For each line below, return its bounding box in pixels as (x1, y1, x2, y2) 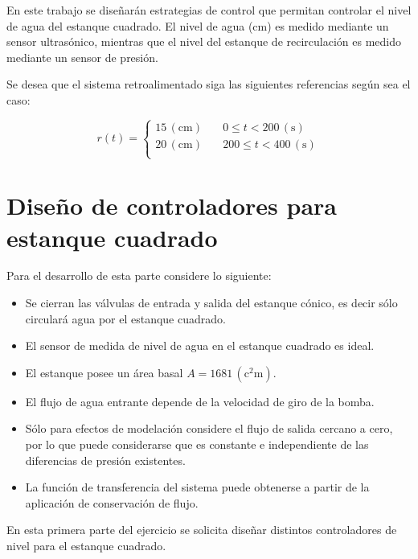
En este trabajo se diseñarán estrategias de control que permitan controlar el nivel (6, 2, 412, 18)
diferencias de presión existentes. (25, 451, 186, 468)
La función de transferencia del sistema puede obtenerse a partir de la (25, 479, 370, 495)
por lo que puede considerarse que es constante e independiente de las (25, 436, 369, 453)
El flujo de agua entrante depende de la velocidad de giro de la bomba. (25, 393, 375, 409)
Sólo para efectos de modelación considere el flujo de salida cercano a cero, (25, 420, 393, 437)
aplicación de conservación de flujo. (25, 494, 199, 511)
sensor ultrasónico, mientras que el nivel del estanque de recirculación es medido (6, 33, 402, 50)
